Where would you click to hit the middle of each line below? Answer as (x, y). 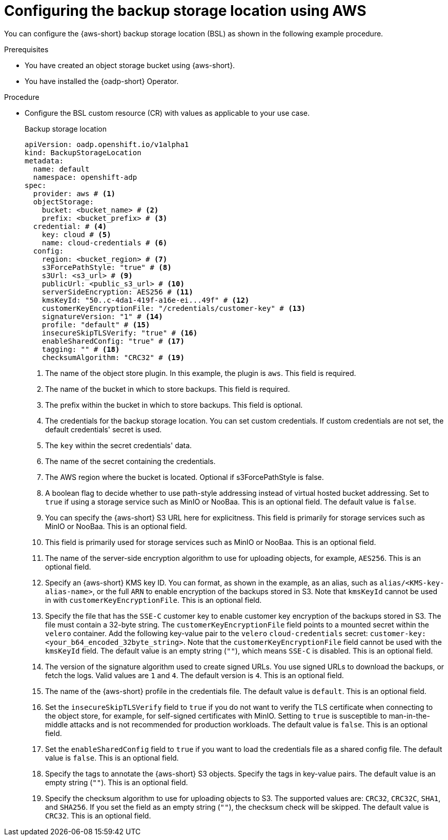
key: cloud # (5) (76, 234)
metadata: (44, 161)
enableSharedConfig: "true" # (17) (113, 341)
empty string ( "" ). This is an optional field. (117, 782)
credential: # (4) (70, 226)
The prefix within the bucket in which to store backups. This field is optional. (174, 405)
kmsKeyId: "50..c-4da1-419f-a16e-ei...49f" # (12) (146, 300)
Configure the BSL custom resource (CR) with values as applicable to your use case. (167, 113)
